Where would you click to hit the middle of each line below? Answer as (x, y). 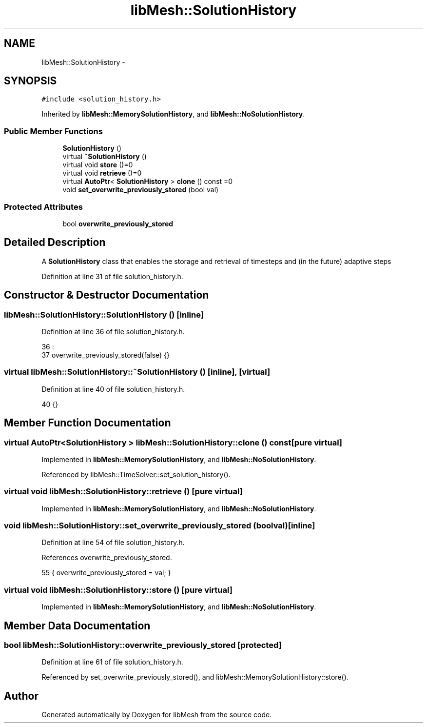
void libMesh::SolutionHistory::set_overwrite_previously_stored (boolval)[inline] (160, 526)
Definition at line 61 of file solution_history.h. (112, 662)
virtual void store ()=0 (98, 165)
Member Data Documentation (77, 626)
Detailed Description (55, 242)
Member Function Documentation (87, 423)
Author (21, 696)
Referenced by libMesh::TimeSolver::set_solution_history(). (136, 474)
